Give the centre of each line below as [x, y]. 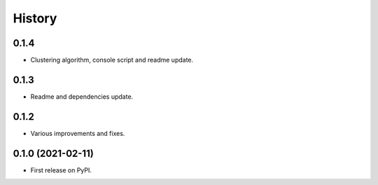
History [35, 18]
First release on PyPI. [61, 170]
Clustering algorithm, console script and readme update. [112, 60]
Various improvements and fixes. [78, 133]
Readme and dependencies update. [82, 96]
